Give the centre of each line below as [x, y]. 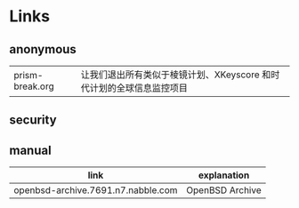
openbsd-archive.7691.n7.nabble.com [96, 190]
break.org [34, 86]
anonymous [43, 49]
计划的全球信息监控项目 [139, 88]
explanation [224, 175]
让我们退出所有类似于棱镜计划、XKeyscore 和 [176, 75]
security [33, 120]
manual [30, 150]
